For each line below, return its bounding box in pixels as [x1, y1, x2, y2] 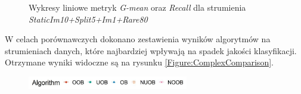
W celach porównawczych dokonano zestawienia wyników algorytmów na [5, 33, 271, 45]
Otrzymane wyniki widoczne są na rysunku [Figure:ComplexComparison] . [5, 56, 274, 68]
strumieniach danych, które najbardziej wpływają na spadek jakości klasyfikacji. [5, 44, 297, 57]
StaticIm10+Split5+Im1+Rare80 [29, 12, 148, 25]
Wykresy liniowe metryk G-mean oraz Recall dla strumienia [29, 1, 246, 13]
